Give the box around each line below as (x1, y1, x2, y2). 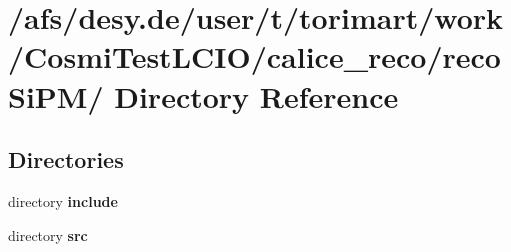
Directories (8, 144, 124, 175)
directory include (8, 190, 118, 211)
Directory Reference (114, 75, 399, 116)
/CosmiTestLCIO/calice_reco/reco (8, 36, 501, 77)
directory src (8, 224, 88, 245)
